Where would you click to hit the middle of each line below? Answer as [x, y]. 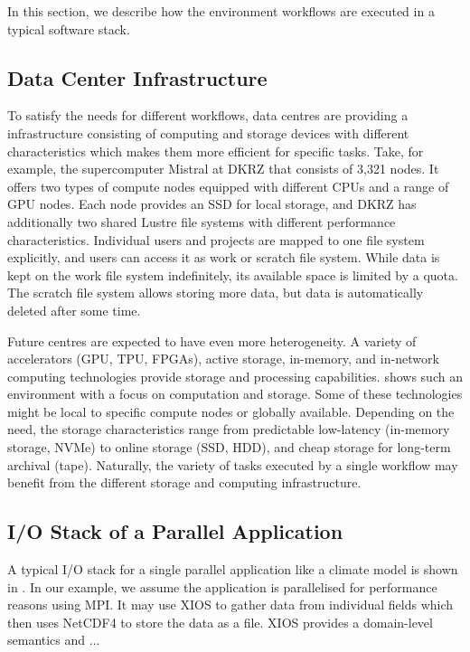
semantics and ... [54, 640]
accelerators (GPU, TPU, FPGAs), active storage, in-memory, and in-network [223, 359]
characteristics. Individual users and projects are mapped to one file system [216, 239]
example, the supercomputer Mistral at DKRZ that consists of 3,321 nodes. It [223, 169]
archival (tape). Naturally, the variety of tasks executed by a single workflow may [233, 464]
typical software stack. [69, 28]
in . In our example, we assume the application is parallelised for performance [222, 586]
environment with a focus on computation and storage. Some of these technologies [235, 394]
